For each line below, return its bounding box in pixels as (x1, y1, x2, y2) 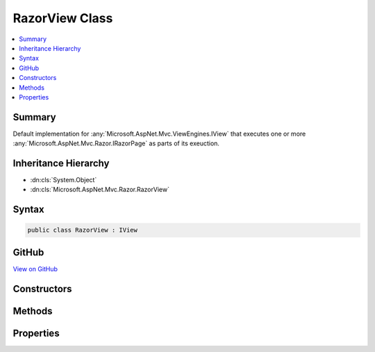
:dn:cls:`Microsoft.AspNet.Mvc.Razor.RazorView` (30, 185, 170, 194)
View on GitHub (12, 264, 58, 273)
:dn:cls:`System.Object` (30, 176, 97, 184)
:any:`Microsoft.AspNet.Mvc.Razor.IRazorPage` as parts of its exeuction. (12, 139, 220, 147)
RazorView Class (12, 10, 113, 26)
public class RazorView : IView (27, 226, 138, 234)
